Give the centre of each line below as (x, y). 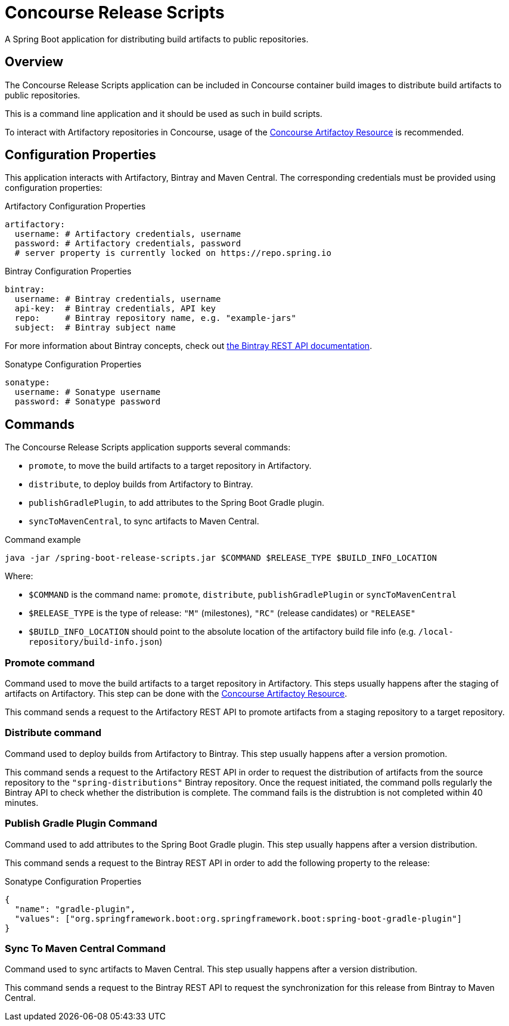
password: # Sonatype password (88, 402)
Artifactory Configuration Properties (75, 206)
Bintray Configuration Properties (68, 271)
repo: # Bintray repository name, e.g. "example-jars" (155, 318)
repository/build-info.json (94, 642)
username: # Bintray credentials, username (118, 299)
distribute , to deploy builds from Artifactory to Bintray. (141, 484)
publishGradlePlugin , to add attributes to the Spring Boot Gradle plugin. (176, 503)
